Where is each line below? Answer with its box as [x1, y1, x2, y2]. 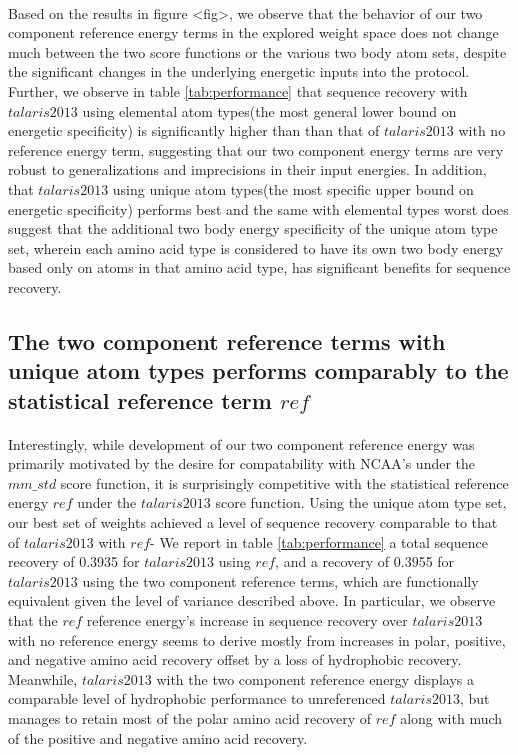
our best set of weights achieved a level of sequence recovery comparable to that [8, 512, 498, 533]
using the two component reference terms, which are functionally [82, 570, 479, 591]
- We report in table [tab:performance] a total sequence [150, 531, 488, 552]
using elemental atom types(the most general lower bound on [82, 100, 457, 121]
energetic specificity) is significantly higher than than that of [8, 120, 380, 141]
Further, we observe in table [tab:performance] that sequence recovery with [8, 80, 468, 101]
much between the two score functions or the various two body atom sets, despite [8, 41, 507, 62]
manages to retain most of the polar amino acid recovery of [8, 707, 372, 728]
